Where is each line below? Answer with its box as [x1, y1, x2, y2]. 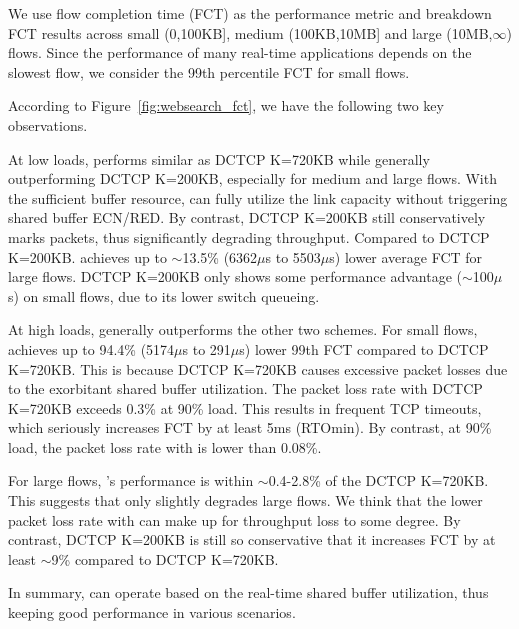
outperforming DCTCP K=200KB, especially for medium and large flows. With [8, 168, 497, 189]
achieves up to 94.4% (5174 [8, 338, 175, 359]
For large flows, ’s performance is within [8, 470, 254, 491]
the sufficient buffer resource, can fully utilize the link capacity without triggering [8, 187, 508, 208]
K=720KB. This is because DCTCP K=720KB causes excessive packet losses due [8, 358, 508, 379]
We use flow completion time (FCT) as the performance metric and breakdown [8, 3, 492, 23]
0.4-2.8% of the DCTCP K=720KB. [268, 470, 489, 491]
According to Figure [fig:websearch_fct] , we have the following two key [8, 95, 444, 116]
